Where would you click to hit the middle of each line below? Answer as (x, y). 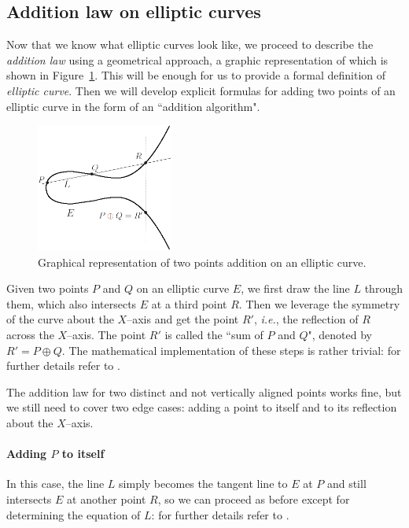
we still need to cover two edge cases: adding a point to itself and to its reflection (202, 407)
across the (30, 335)
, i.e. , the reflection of (306, 319)
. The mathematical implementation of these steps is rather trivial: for (231, 350)
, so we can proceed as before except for (254, 499)
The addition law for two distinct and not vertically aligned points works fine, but (204, 391)
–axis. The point (107, 335)
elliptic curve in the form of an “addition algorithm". (133, 106)
